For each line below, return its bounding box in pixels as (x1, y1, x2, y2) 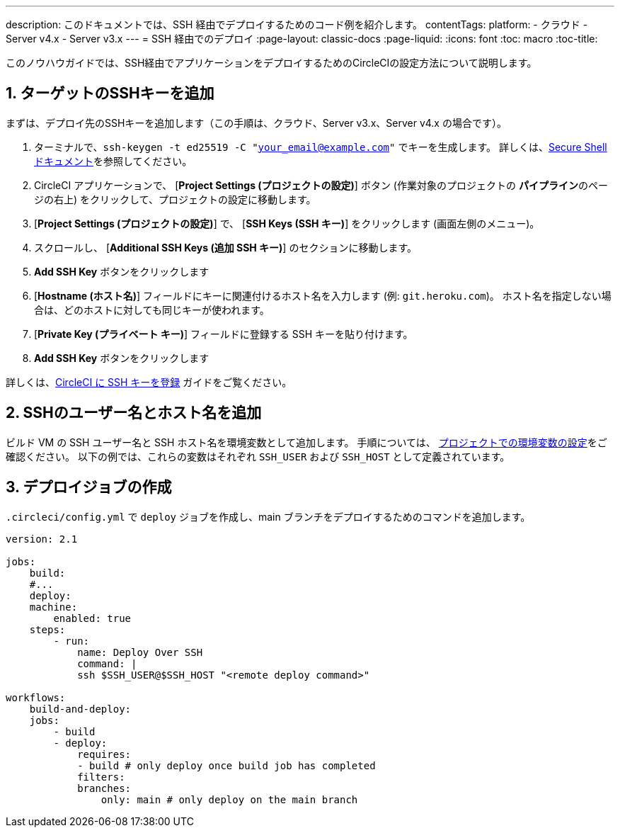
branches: (77, 782, 132, 794)
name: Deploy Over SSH (77, 646, 203, 658)
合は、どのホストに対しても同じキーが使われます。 (34, 303, 270, 316)
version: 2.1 (6, 533, 78, 545)
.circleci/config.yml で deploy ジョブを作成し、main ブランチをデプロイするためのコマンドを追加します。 (6, 510, 531, 523)
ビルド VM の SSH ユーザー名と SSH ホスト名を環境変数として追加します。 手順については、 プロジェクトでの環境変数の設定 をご (6, 436, 607, 448)
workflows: (6, 691, 66, 703)
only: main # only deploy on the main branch (101, 793, 358, 805)
